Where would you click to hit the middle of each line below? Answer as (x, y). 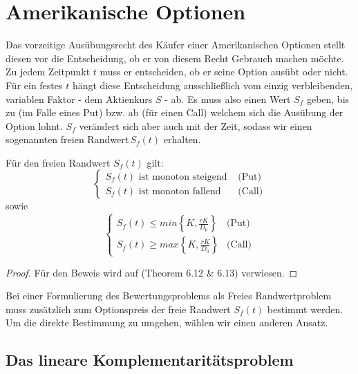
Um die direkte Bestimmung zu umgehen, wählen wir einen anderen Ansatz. (167, 322)
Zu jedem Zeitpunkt (48, 72)
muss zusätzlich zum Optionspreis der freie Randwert (118, 309)
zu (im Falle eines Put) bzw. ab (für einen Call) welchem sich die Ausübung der (175, 112)
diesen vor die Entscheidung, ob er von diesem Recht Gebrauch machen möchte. (175, 58)
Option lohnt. (34, 125)
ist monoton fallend (180, 191)
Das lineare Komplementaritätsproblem (150, 360)
